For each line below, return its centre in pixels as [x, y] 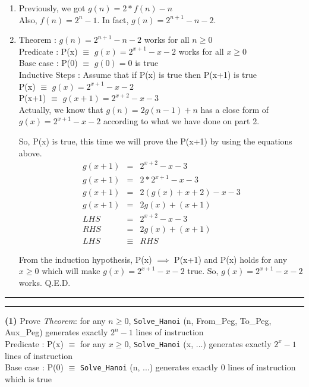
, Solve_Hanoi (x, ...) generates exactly [200, 343]
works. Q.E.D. [45, 283]
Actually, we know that [61, 109]
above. [30, 152]
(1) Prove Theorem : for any [55, 320]
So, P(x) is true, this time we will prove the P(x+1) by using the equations [155, 141]
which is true [29, 378]
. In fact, [113, 19]
